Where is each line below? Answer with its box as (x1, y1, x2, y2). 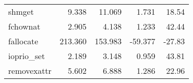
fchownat (8, 20, 40, 32)
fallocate (8, 35, 38, 47)
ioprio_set (8, 50, 45, 62)
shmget (8, 6, 34, 17)
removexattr (8, 65, 52, 76)
